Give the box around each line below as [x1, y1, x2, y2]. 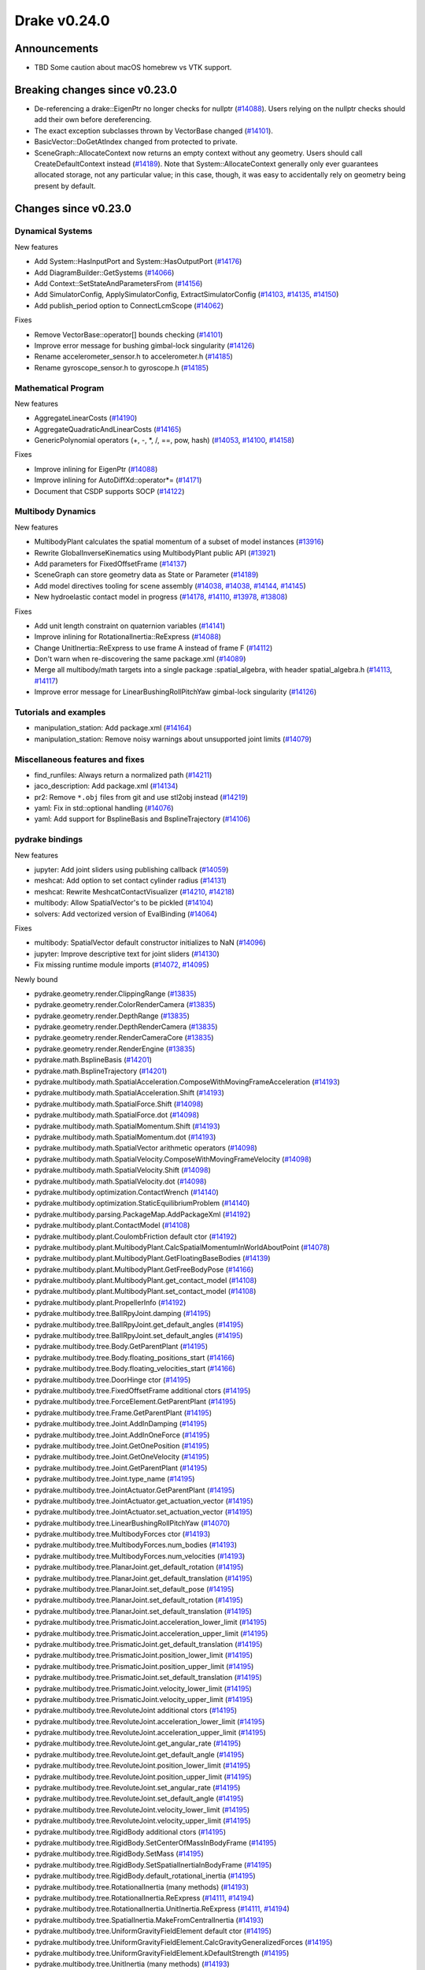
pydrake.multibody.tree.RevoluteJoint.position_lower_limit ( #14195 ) [34, 1761, 251, 1771]
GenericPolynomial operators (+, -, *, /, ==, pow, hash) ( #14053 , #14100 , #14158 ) [34, 436, 294, 445]
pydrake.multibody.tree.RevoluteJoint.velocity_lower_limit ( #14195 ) [34, 1805, 250, 1814]
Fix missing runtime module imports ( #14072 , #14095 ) [34, 960, 210, 969]
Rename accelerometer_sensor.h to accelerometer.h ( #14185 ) [34, 351, 234, 362]
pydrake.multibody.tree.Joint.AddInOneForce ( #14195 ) [34, 1430, 210, 1440]
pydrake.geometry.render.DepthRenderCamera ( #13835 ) [34, 1022, 218, 1031]
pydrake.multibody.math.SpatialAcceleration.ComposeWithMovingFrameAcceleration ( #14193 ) [34, 1077, 340, 1087]
